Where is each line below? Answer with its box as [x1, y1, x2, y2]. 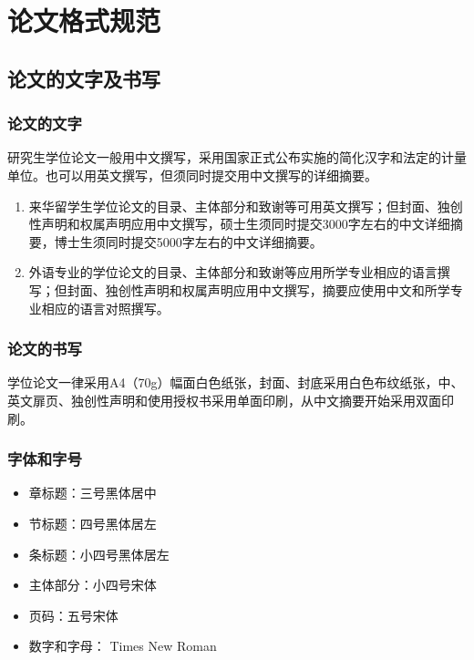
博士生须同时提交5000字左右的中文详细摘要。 [54, 232, 323, 251]
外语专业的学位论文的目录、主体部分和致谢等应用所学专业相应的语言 [28, 263, 438, 282]
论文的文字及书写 [7, 64, 160, 92]
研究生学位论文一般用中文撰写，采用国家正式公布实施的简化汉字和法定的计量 [7, 148, 467, 167]
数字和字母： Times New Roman [28, 636, 217, 655]
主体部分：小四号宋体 [28, 575, 157, 594]
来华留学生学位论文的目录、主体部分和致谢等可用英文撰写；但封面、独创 [28, 196, 463, 215]
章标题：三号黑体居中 [28, 483, 157, 502]
